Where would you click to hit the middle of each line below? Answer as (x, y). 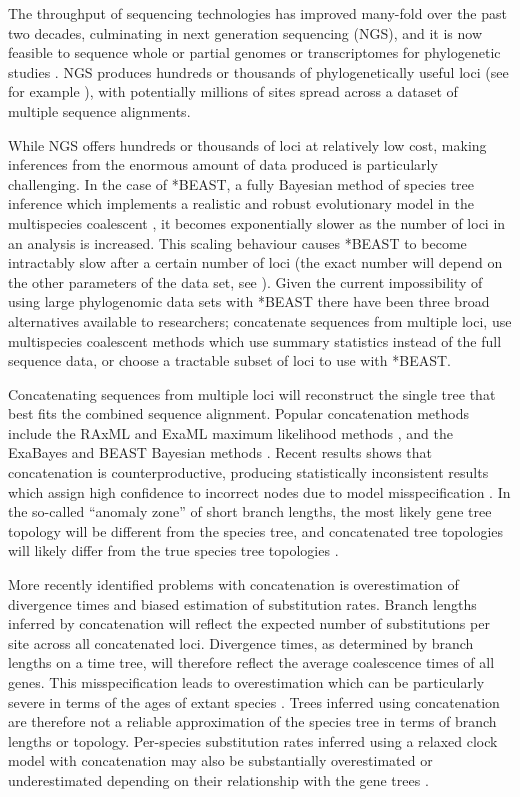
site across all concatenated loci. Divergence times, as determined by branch (241, 642)
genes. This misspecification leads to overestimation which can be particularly (246, 682)
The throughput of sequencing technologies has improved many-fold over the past (257, 13)
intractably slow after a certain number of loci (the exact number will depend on (255, 262)
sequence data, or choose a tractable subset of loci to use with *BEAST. (229, 360)
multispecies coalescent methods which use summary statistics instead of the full (255, 340)
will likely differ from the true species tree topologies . (173, 550)
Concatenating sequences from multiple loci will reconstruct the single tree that (252, 393)
